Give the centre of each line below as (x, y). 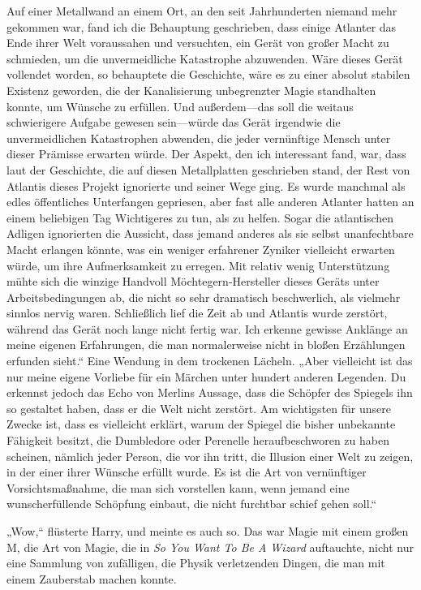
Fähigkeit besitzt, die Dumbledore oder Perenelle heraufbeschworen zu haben (198, 440)
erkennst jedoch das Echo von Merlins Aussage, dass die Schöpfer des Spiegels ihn (210, 392)
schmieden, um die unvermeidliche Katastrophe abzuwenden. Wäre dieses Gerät (205, 58)
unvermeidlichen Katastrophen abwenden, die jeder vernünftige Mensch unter (199, 138)
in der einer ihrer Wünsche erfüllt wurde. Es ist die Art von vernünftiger (187, 472)
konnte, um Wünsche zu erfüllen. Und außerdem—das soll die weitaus (180, 106)
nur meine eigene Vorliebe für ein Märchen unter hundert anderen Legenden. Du (206, 376)
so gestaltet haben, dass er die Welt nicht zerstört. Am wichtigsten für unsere (199, 408)
